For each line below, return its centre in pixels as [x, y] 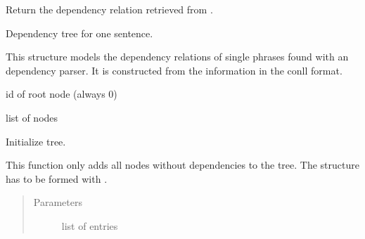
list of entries [90, 225]
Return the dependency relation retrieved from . [109, 9]
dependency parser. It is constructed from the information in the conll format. [174, 70]
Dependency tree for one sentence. [79, 33]
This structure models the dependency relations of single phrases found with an [177, 57]
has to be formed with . [57, 178]
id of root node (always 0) [62, 94]
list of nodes [32, 117]
